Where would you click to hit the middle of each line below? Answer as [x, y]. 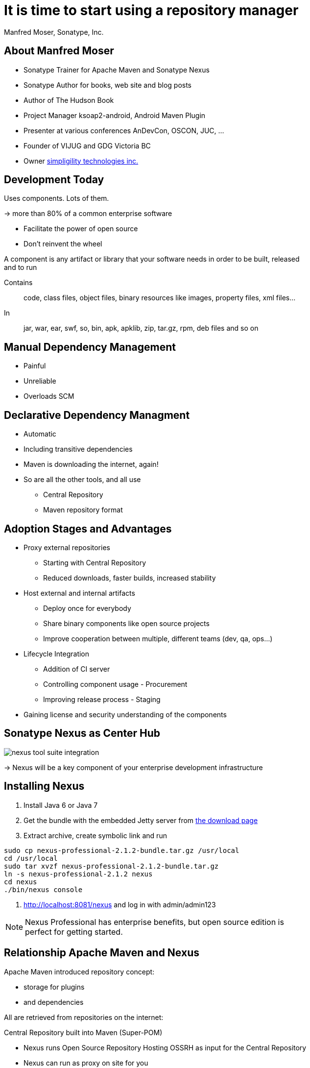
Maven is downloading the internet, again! [91, 464]
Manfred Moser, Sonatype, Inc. [54, 32]
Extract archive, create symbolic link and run [95, 835]
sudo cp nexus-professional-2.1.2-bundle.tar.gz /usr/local [122, 850]
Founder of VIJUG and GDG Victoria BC [87, 146]
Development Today [54, 180]
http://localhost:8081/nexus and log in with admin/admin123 [120, 904]
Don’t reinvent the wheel [63, 244]
